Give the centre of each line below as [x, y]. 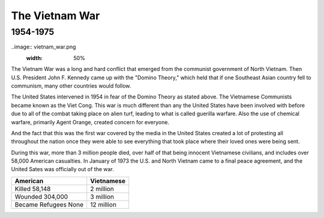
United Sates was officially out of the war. [62, 169]
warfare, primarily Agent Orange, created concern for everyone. [90, 122]
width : [34, 58]
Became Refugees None [49, 204]
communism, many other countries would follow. [71, 86]
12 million [103, 204]
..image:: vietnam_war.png [43, 47]
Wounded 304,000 [41, 196]
